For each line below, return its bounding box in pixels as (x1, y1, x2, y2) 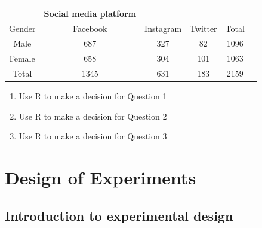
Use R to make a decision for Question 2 (19, 110, 167, 122)
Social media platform (44, 7, 137, 19)
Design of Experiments (5, 165, 196, 189)
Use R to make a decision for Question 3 (19, 130, 167, 142)
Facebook (73, 22, 107, 35)
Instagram (144, 22, 182, 35)
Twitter (190, 22, 217, 35)
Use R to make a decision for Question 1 (19, 89, 167, 102)
